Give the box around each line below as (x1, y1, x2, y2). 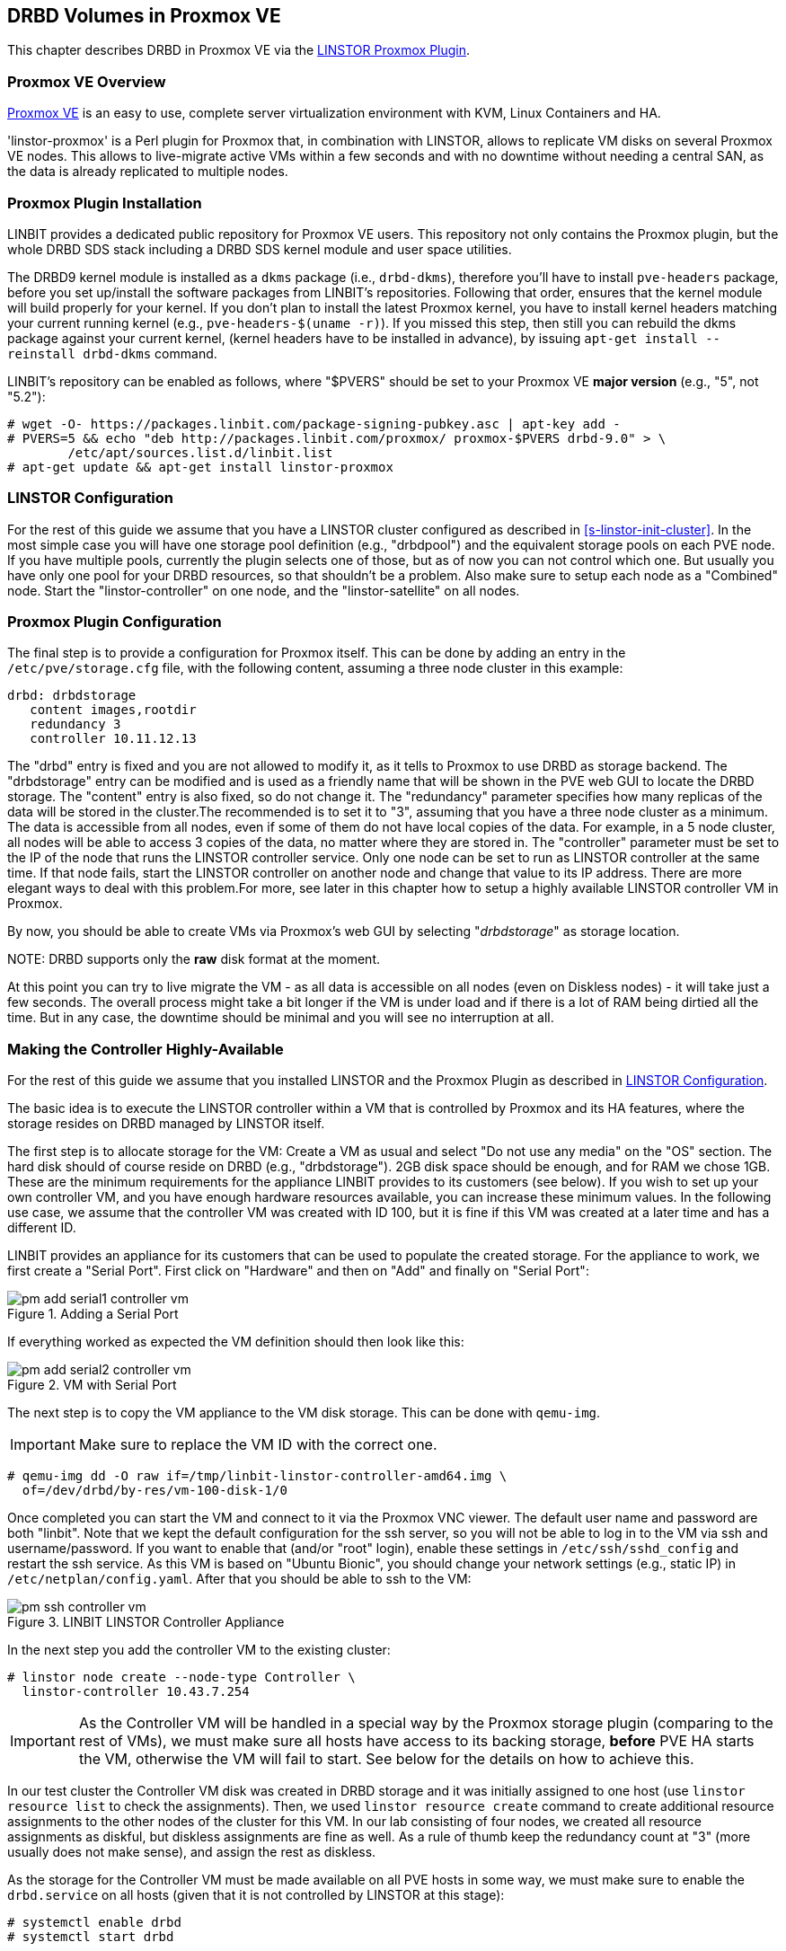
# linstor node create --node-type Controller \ (7, 1670, 356, 1685)
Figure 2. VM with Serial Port (7, 1377, 177, 1393)
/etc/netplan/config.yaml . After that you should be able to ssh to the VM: (7, 1571, 472, 1587)
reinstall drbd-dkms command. (7, 345, 217, 361)
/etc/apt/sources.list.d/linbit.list (67, 445, 333, 460)
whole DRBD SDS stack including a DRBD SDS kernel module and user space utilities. (7, 241, 512, 257)
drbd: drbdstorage (7, 688, 137, 703)
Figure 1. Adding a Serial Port (7, 1306, 179, 1322)
